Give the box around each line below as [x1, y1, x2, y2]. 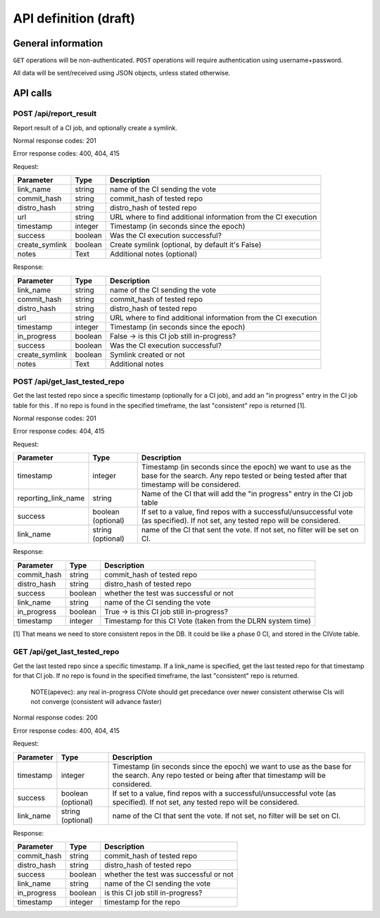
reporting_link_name [17, 493, 85, 503]
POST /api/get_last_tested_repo [13, 377, 125, 386]
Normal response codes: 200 [13, 713, 98, 722]
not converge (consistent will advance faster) [30, 697, 162, 705]
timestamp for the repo [104, 897, 181, 907]
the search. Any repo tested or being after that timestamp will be [112, 770, 327, 780]
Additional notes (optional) [109, 249, 198, 259]
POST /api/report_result [13, 109, 97, 119]
